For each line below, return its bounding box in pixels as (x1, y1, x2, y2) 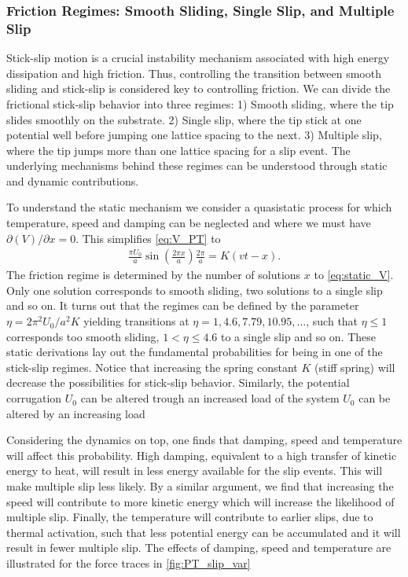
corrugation (6, 390, 62, 406)
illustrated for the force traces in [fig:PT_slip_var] (6, 554, 251, 571)
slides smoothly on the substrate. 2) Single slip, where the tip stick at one (6, 111, 362, 127)
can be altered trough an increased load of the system (80, 390, 340, 406)
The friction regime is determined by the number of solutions (6, 266, 301, 283)
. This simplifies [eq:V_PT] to (75, 230, 221, 246)
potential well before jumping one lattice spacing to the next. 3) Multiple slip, (6, 127, 382, 143)
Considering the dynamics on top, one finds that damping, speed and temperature (6, 432, 402, 448)
